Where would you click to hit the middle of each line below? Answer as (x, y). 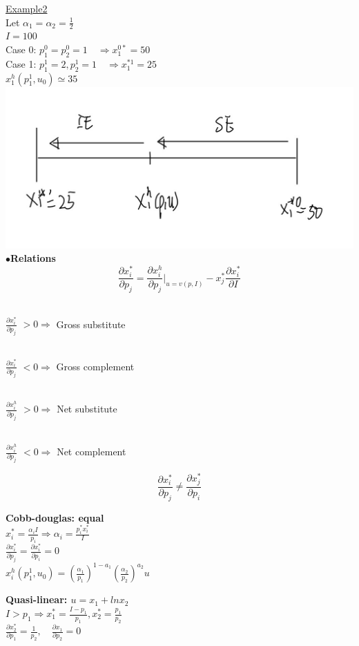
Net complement (91, 452)
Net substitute (87, 409)
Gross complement (95, 366)
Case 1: (21, 63)
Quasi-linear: (37, 599)
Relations (33, 258)
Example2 (27, 8)
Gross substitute (91, 324)
